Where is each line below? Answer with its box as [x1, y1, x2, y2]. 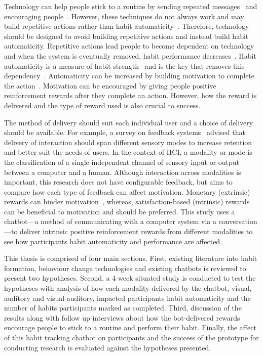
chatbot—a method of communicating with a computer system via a [4, 216, 217, 227]
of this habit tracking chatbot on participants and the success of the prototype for [4, 332, 259, 342]
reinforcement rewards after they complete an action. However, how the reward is [4, 90, 257, 101]
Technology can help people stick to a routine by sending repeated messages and [4, 1, 257, 11]
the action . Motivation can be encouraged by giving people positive [4, 80, 216, 91]
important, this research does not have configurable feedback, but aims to [4, 176, 233, 187]
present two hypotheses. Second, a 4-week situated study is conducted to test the [4, 273, 256, 283]
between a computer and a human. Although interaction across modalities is [4, 166, 241, 177]
